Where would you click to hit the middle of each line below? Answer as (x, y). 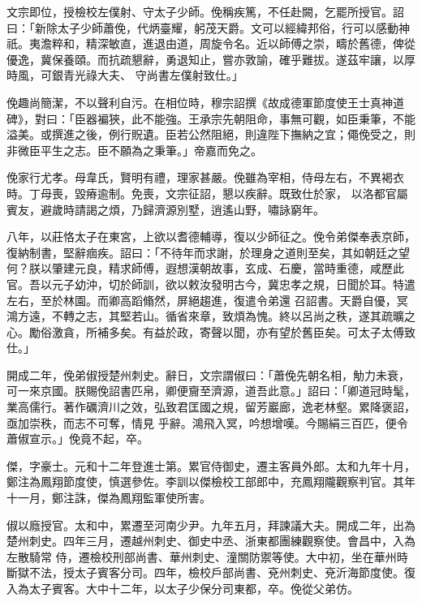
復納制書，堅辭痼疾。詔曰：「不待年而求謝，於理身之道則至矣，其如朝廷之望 (208, 252)
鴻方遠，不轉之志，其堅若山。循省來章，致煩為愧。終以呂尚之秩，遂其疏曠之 (211, 316)
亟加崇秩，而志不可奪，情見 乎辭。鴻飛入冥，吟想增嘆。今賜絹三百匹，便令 (207, 422)
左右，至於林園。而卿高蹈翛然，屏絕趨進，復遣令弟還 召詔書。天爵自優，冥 (207, 300)
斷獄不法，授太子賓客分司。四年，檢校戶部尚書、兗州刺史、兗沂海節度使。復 (211, 572)
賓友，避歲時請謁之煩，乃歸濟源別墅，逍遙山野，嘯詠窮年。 (166, 209)
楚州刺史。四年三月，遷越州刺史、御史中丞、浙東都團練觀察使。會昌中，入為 (211, 541)
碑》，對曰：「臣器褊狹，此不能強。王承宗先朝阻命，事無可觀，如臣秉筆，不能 (211, 118)
